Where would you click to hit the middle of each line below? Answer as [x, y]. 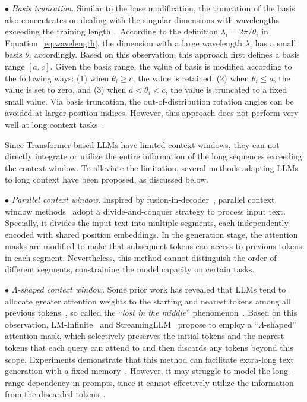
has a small [276, 43]
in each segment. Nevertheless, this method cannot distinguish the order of [141, 257]
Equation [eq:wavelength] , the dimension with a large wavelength [124, 43]
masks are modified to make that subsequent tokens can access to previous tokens [153, 246]
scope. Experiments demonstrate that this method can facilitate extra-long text [149, 359]
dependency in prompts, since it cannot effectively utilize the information [161, 382]
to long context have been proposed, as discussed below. [107, 179]
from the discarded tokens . [55, 394]
